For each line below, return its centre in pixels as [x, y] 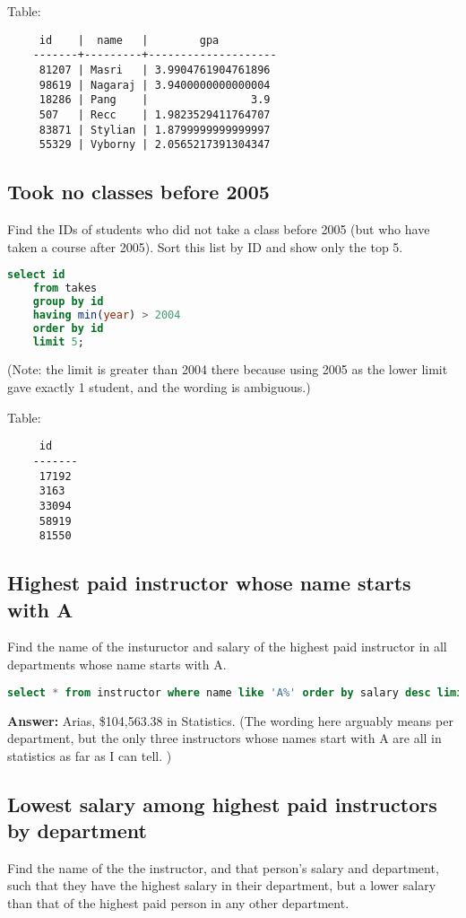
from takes [65, 289]
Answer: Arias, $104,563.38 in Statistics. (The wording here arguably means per [230, 720]
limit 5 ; [58, 341]
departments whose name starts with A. [117, 664]
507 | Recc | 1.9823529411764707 [155, 114]
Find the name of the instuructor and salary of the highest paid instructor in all [227, 647]
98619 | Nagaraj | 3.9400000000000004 [155, 85]
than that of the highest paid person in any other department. [178, 903]
